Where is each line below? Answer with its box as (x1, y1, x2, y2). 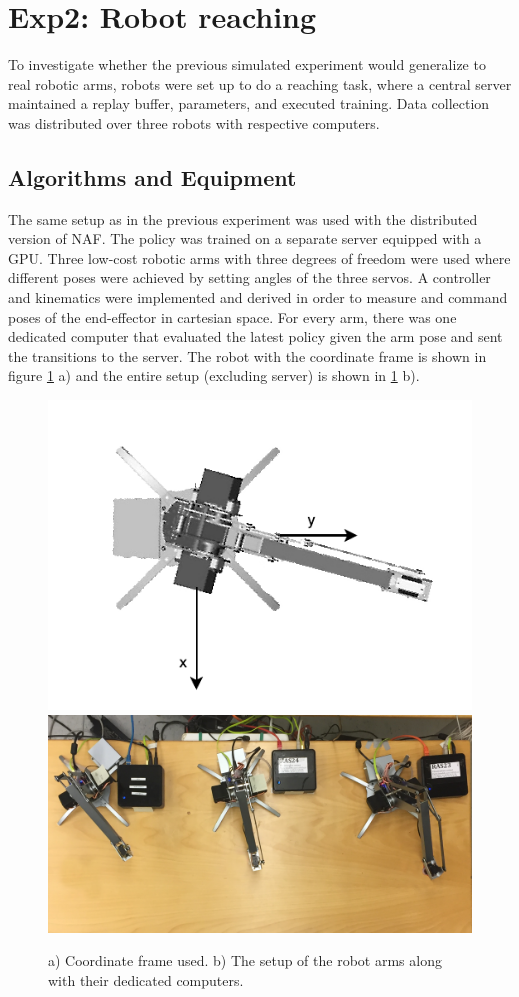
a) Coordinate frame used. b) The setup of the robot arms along (48, 950, 442, 971)
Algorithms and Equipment (8, 161, 297, 192)
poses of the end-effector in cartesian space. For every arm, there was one (8, 306, 457, 327)
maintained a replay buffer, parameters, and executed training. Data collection (8, 93, 490, 114)
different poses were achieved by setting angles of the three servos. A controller (8, 267, 491, 288)
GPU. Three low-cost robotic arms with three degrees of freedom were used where (8, 247, 511, 268)
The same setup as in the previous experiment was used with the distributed (8, 208, 478, 229)
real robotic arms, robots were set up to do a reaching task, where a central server (8, 73, 512, 94)
